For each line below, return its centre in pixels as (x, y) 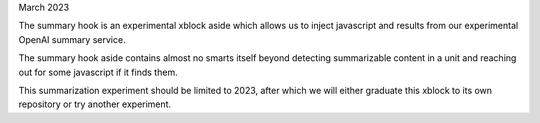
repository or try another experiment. (95, 104)
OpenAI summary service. (72, 39)
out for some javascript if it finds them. (98, 72)
